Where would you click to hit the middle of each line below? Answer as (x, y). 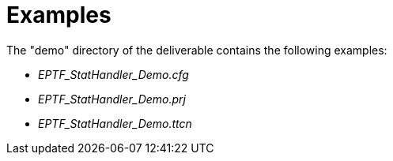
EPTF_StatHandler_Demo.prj (112, 99)
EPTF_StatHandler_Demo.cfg (113, 74)
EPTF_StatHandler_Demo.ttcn (115, 123)
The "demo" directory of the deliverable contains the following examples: (197, 50)
